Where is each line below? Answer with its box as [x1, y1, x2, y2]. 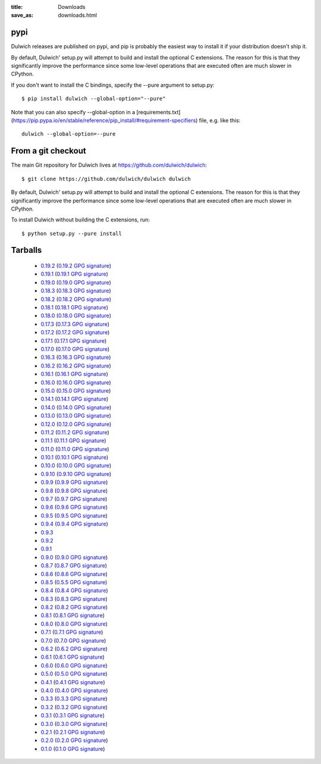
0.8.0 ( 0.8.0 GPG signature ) [40, 620, 108, 627]
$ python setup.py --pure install [21, 230, 122, 237]
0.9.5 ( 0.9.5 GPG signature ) [40, 512, 108, 519]
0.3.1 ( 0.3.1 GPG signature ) [40, 712, 105, 719]
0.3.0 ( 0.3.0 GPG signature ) [40, 720, 108, 727]
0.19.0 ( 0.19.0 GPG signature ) [40, 278, 111, 286]
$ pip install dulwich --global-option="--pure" [21, 95, 166, 102]
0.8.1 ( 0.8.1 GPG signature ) [40, 612, 105, 619]
